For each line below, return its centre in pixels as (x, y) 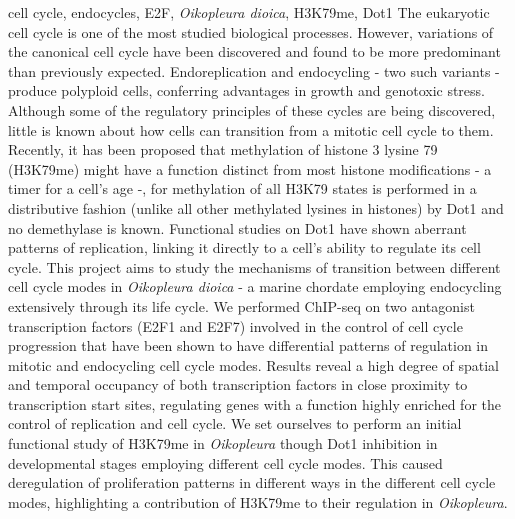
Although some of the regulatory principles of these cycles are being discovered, (252, 109)
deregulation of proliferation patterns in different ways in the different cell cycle (252, 482)
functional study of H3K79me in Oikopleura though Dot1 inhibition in (223, 443)
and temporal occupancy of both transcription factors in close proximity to (238, 384)
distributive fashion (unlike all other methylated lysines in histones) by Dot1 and (256, 207)
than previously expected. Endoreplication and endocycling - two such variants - (254, 70)
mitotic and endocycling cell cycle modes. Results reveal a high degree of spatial (253, 364)
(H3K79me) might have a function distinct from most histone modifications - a (250, 168)
